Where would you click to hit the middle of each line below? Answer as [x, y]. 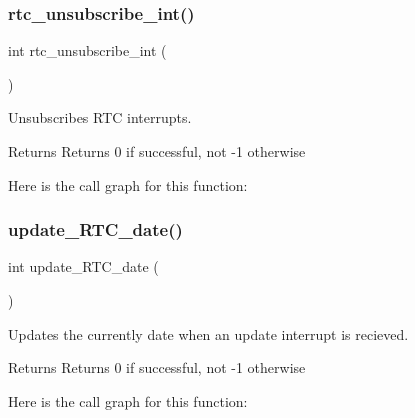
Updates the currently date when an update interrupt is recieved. [208, 333]
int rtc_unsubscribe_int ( [87, 50]
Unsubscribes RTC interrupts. [100, 117]
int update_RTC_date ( [83, 266]
